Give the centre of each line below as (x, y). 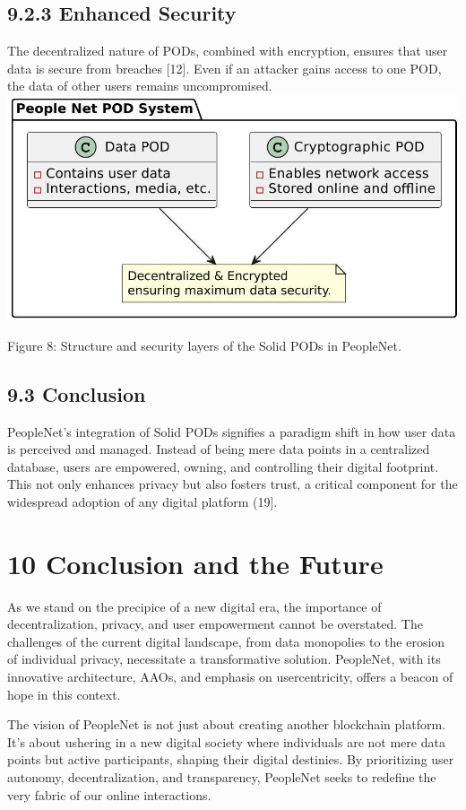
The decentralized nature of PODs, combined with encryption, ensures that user (228, 51)
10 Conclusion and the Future (195, 563)
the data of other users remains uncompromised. (140, 86)
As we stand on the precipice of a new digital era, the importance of (194, 606)
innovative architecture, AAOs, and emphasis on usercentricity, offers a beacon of (230, 677)
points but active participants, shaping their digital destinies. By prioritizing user (231, 759)
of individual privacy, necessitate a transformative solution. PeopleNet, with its (224, 659)
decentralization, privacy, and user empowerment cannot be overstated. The (215, 624)
